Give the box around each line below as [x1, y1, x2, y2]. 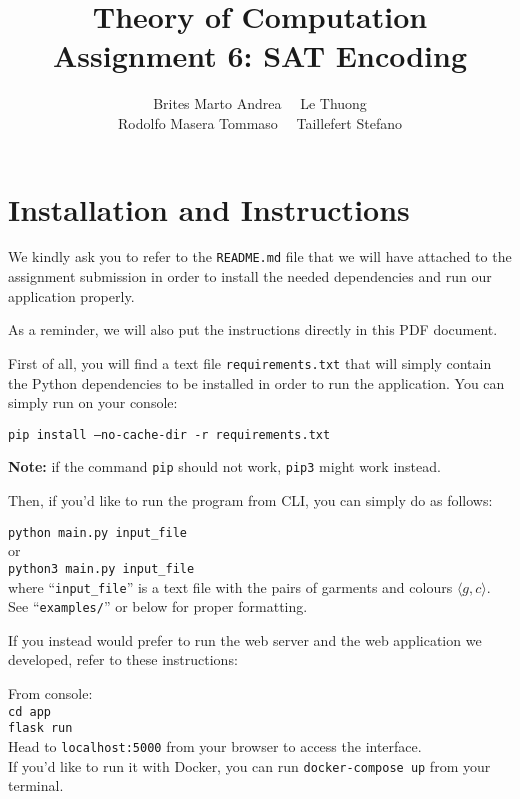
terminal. [8, 775, 64, 796]
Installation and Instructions [8, 188, 410, 229]
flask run [8, 721, 73, 736]
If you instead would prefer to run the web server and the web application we [8, 629, 482, 650]
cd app [8, 704, 51, 719]
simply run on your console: [8, 392, 178, 413]
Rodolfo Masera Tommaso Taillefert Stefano [118, 112, 402, 133]
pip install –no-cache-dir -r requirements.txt [8, 427, 331, 442]
